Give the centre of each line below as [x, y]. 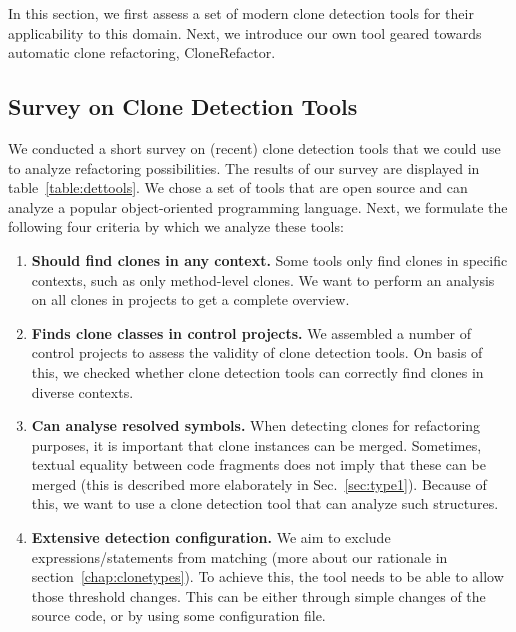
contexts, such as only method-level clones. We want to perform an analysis [263, 279]
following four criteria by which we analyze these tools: [176, 226]
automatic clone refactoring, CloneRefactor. [142, 52]
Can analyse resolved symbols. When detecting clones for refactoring [256, 425]
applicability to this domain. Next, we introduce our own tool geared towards [245, 32]
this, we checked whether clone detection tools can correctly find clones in [257, 371]
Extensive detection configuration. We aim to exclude [211, 537]
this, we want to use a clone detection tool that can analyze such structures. [265, 503]
